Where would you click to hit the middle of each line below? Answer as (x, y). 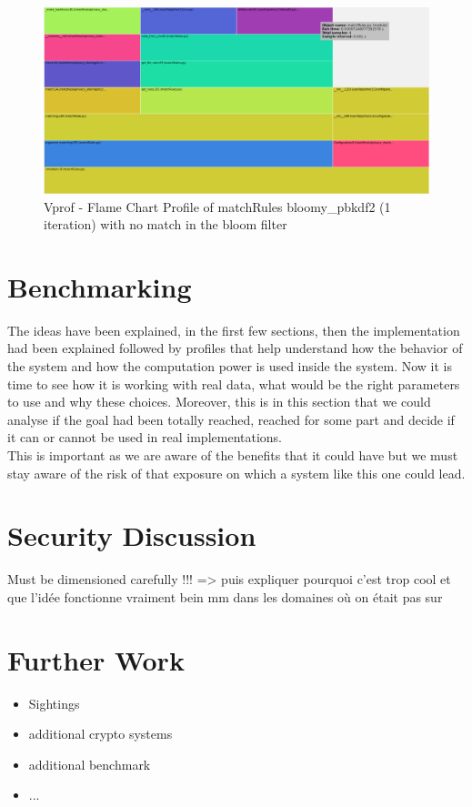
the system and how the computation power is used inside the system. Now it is (230, 366)
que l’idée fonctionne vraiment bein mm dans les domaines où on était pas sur (225, 596)
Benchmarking (100, 286)
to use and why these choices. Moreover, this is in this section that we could (219, 402)
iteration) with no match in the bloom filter (166, 224)
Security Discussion (132, 535)
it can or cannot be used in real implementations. (145, 437)
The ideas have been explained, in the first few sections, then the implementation (234, 330)
